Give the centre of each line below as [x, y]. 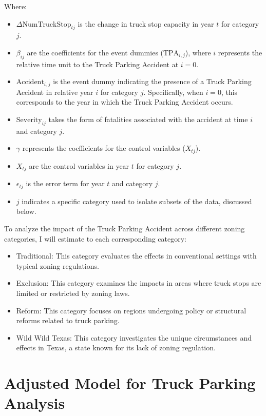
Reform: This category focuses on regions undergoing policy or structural [131, 310]
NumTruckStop [47, 24]
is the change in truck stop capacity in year [146, 23]
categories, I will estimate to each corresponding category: [96, 238]
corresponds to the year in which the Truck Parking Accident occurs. [125, 102]
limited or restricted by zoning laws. [73, 293]
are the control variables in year [79, 165]
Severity [29, 120]
